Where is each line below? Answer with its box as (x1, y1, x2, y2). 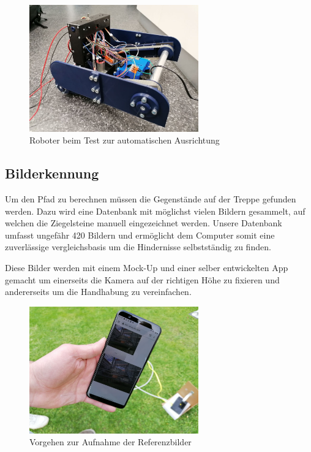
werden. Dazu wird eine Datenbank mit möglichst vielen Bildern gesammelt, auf (5, 204, 305, 217)
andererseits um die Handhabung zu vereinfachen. (5, 285, 192, 298)
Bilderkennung (5, 164, 99, 183)
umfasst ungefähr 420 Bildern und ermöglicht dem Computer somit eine (5, 228, 275, 241)
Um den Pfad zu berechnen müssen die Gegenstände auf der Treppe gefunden (5, 193, 296, 205)
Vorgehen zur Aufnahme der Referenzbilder (29, 435, 192, 448)
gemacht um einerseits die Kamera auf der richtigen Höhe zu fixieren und (5, 273, 280, 286)
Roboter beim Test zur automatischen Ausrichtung (29, 134, 220, 147)
